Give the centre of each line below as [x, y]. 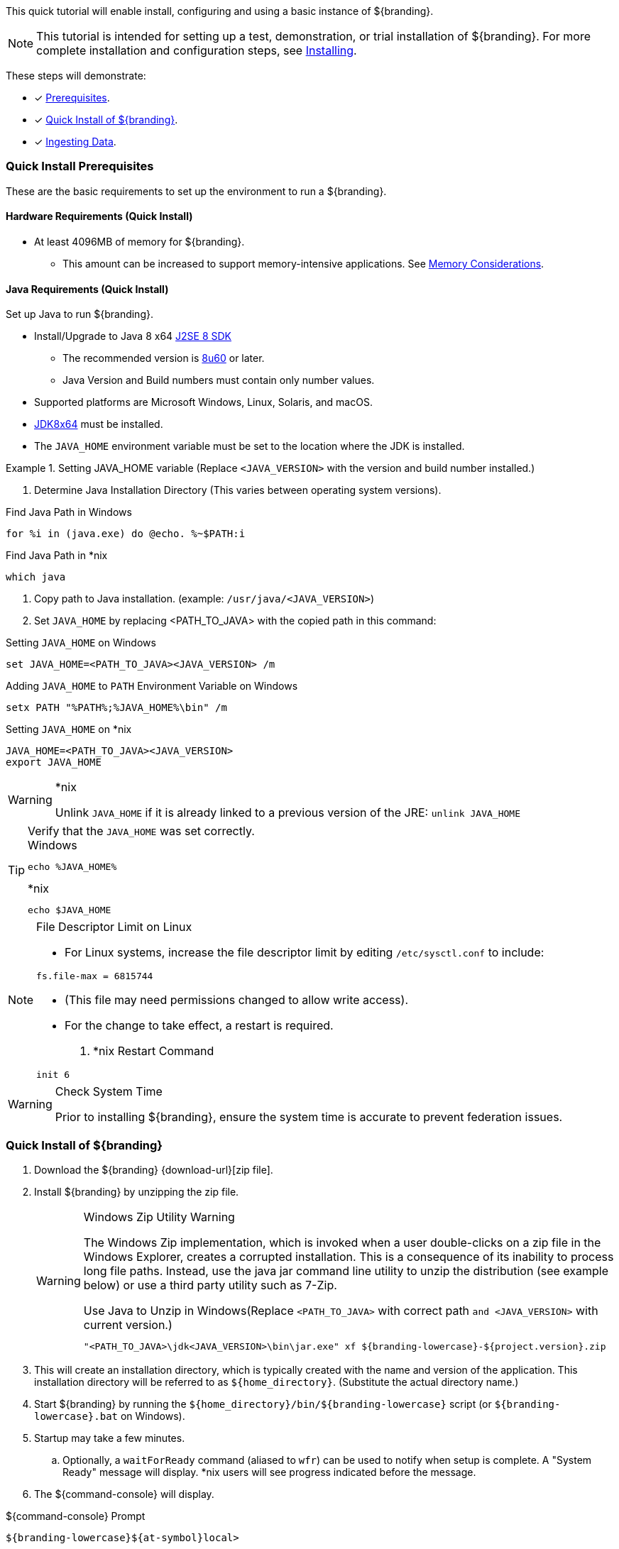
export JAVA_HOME [54, 762]
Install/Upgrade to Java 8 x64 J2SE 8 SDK [133, 336]
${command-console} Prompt [76, 1516]
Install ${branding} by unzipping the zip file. [137, 1191]
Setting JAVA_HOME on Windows [81, 643]
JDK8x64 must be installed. [99, 424]
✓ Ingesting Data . [75, 142]
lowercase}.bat [76, 1416]
